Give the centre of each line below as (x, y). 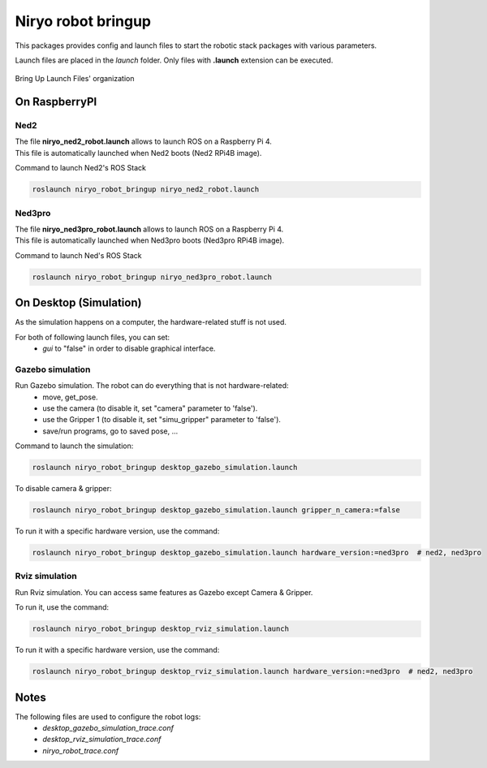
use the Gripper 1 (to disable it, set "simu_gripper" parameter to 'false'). (162, 420)
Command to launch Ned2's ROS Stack (80, 168)
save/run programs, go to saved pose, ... (110, 431)
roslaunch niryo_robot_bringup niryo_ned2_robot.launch (146, 190)
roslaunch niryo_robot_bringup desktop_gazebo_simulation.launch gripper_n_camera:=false (216, 510)
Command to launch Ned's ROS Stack (78, 255)
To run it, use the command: (62, 607)
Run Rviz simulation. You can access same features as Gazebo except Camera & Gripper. (164, 592)
